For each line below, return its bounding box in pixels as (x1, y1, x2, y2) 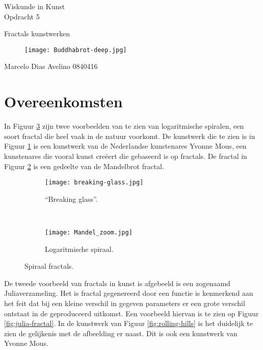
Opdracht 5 (4, 11, 40, 21)
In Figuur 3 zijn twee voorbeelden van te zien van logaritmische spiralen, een (4, 121, 244, 131)
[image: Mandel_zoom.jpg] (45, 228, 133, 236)
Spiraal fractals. (24, 261, 74, 271)
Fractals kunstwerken (4, 28, 70, 39)
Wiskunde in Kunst (4, 1, 65, 11)
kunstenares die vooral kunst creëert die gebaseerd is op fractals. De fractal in (4, 150, 247, 161)
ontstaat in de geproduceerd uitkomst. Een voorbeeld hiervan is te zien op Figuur (4, 308, 259, 318)
